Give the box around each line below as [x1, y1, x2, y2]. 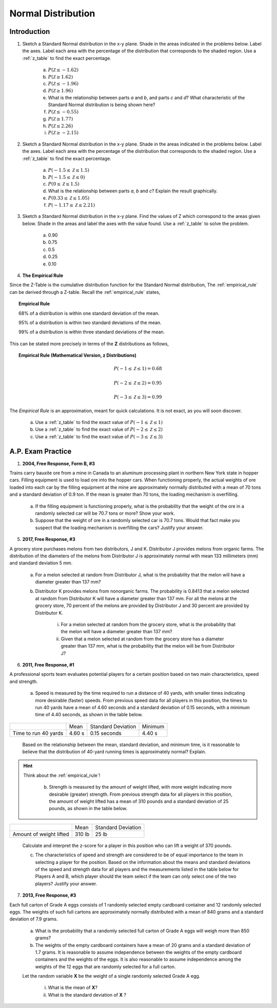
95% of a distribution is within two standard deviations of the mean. [18, 319, 162, 326]
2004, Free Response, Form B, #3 [22, 460, 95, 467]
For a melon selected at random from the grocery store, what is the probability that [61, 621, 236, 628]
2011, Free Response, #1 [22, 661, 74, 668]
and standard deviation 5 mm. [9, 560, 73, 566]
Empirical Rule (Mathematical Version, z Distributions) [18, 352, 137, 358]
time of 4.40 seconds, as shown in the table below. [35, 712, 143, 718]
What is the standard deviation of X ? [48, 992, 127, 998]
